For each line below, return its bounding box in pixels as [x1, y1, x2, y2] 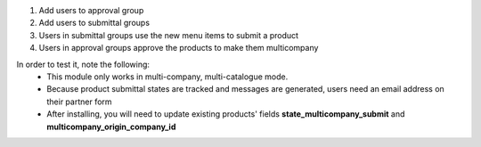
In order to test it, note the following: [16, 59, 151, 69]
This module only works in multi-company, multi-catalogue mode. [46, 71, 289, 82]
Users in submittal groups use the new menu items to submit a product [38, 29, 298, 40]
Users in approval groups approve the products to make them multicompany [38, 43, 319, 53]
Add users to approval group [38, 5, 144, 15]
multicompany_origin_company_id [46, 121, 176, 132]
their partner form [46, 96, 112, 107]
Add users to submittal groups [38, 18, 151, 29]
